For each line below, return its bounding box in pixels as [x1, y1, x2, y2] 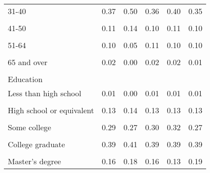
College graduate [8, 138, 65, 150]
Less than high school [8, 87, 81, 99]
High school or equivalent [8, 104, 95, 116]
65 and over [8, 56, 48, 68]
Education [8, 73, 43, 85]
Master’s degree [8, 156, 61, 167]
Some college [8, 121, 51, 133]
